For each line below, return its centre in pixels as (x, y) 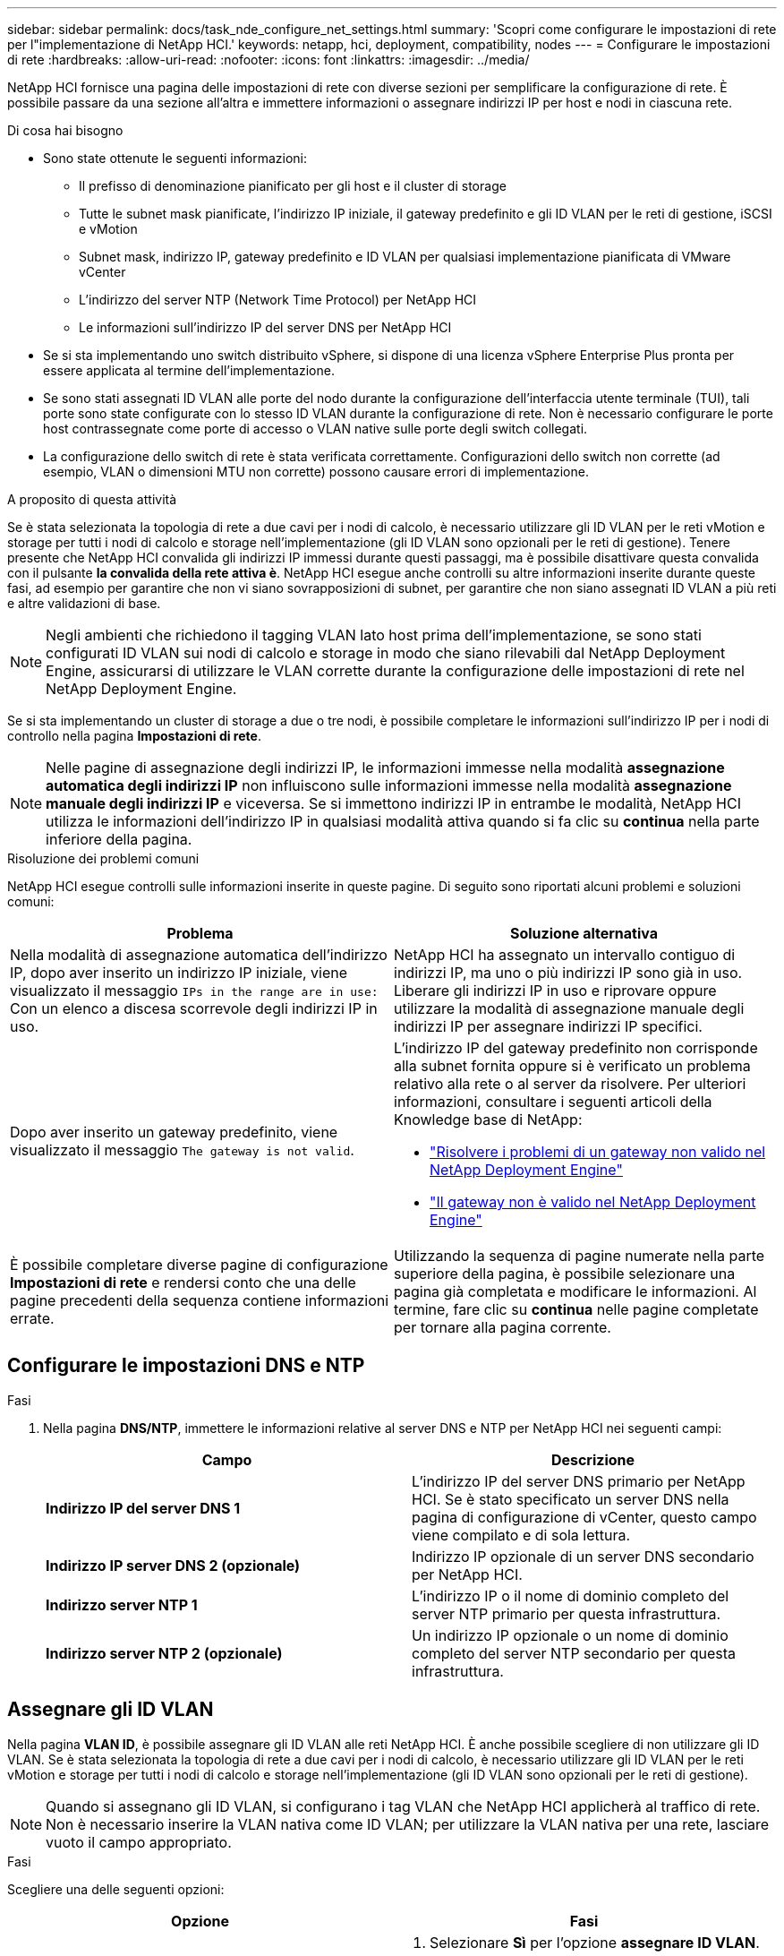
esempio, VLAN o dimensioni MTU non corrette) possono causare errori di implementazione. (316, 472)
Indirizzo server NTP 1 (122, 1604)
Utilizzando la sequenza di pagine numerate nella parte (579, 1256)
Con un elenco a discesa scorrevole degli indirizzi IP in (194, 1008)
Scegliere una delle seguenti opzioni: (116, 1889)
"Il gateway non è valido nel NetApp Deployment (593, 1202)
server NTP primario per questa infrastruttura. (567, 1613)
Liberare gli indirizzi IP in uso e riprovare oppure (555, 991)
